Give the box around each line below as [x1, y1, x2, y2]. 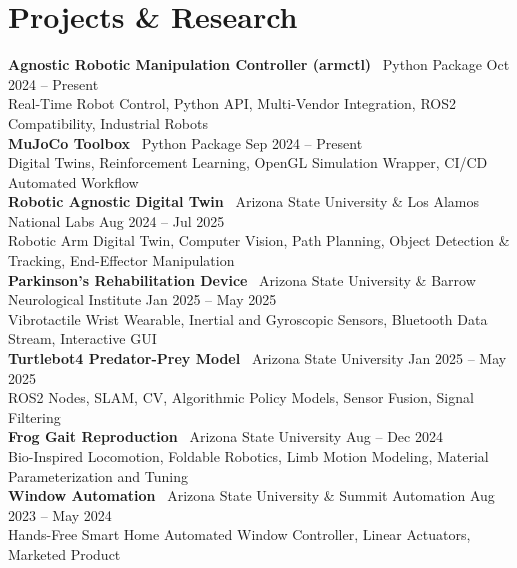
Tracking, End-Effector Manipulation [8, 250, 235, 271]
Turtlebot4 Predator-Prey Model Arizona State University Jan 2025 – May [8, 348, 507, 369]
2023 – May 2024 [8, 504, 112, 525]
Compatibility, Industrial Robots [8, 112, 208, 133]
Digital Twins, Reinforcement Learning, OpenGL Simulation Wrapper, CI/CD [8, 152, 488, 173]
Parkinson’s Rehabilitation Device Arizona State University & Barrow [8, 269, 476, 290]
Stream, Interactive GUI [8, 328, 157, 349]
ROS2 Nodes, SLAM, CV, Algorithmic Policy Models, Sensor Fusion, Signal [8, 387, 474, 408]
